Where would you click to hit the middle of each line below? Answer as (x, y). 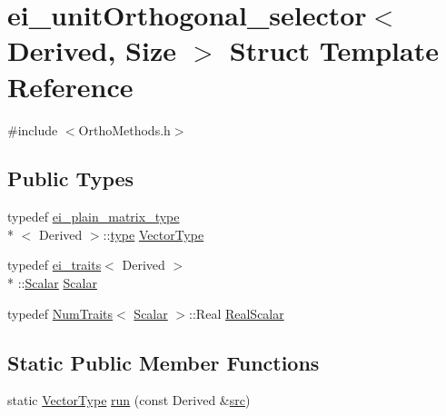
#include (33, 129)
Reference (70, 86)
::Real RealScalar (237, 313)
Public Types (71, 178)
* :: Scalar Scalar (52, 283)
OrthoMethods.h (124, 129)
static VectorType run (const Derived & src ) (129, 400)
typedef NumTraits (60, 313)
